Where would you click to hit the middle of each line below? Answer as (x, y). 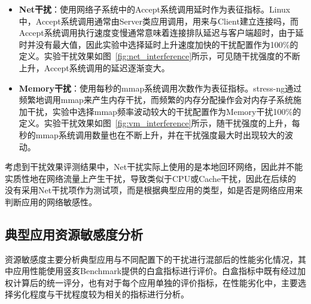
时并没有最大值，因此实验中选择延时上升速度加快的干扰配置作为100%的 (158, 44)
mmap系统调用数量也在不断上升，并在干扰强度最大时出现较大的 (160, 134)
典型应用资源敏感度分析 (74, 234)
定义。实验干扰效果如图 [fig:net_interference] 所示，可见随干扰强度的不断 (160, 56)
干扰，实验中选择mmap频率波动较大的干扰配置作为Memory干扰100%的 (164, 111)
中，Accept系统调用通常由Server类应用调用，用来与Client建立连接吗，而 (158, 21)
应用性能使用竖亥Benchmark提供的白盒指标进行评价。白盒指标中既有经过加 (159, 271)
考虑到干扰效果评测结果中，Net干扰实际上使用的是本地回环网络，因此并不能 (154, 167)
